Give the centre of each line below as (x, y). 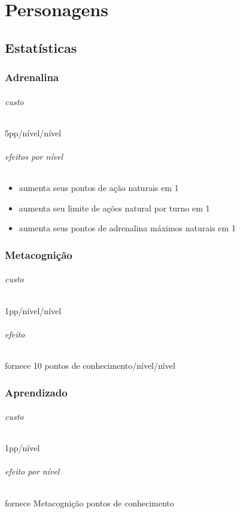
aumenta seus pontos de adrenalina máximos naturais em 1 (127, 228)
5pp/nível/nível (33, 132)
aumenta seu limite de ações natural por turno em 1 (114, 208)
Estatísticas (41, 47)
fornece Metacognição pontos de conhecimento (89, 502)
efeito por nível (32, 471)
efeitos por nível (34, 156)
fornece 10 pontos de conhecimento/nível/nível (90, 365)
